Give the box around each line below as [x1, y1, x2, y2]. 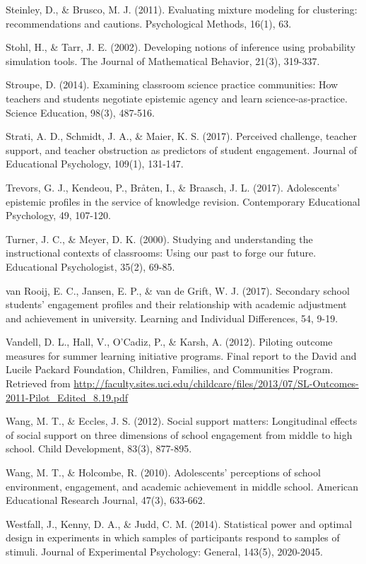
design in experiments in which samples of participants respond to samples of [6, 530, 340, 545]
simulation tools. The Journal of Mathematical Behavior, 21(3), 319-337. [6, 53, 320, 68]
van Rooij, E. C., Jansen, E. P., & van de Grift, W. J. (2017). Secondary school [6, 283, 350, 298]
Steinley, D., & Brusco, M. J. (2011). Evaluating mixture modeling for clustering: [6, 2, 358, 16]
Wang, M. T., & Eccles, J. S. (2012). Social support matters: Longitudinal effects [6, 413, 358, 428]
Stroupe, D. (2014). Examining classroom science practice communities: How [6, 77, 338, 92]
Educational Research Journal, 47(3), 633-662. [6, 493, 206, 507]
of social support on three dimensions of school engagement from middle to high [6, 427, 353, 442]
